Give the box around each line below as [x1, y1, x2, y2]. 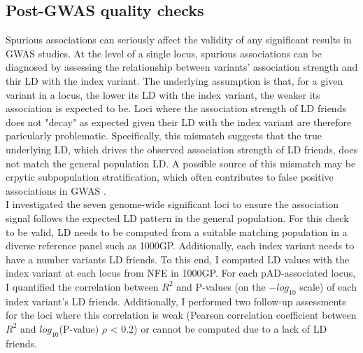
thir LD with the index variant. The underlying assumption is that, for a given [6, 73, 343, 88]
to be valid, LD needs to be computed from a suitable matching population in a [6, 224, 348, 239]
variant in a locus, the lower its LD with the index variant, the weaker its [6, 87, 320, 102]
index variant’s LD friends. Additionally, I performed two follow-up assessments [6, 293, 346, 308]
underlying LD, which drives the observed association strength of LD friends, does [6, 141, 358, 156]
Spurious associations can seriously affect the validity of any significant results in [6, 32, 352, 47]
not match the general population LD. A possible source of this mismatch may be [6, 155, 356, 170]
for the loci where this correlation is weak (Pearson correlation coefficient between [6, 307, 357, 322]
